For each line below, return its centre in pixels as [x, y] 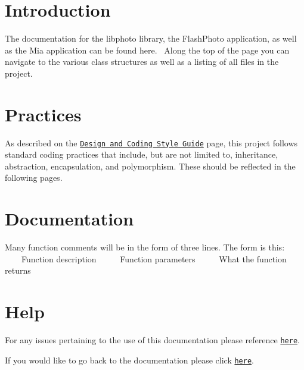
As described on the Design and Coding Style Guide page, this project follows [151, 142]
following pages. [34, 178]
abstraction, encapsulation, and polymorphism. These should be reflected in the [150, 166]
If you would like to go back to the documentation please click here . [129, 360]
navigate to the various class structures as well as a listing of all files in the [142, 62]
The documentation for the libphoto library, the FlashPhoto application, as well [151, 38]
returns [18, 270]
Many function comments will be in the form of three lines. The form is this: [145, 247]
